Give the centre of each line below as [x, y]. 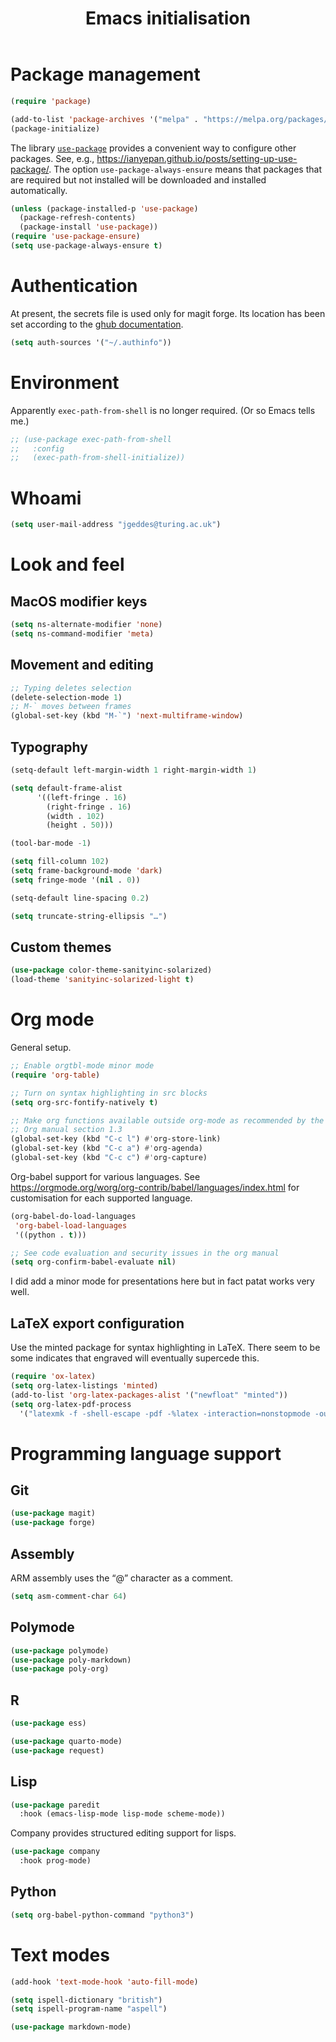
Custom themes [61, 947]
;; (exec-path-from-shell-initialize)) [98, 458]
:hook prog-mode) [55, 1861]
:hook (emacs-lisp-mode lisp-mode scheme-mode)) [122, 1814]
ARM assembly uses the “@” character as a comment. [122, 1578]
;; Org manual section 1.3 [66, 1130]
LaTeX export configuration [97, 1323]
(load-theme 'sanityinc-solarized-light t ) [102, 980]
